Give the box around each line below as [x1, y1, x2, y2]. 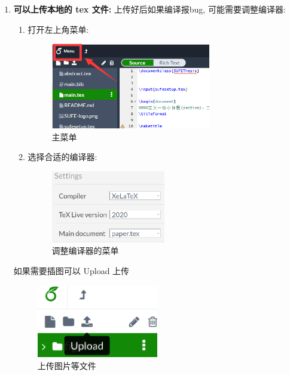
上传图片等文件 [37, 359, 96, 371]
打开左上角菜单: [28, 23, 89, 35]
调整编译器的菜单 [51, 244, 119, 257]
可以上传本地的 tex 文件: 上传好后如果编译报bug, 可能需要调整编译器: [13, 3, 286, 15]
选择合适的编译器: [28, 150, 97, 163]
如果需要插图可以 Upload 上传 [13, 264, 130, 276]
